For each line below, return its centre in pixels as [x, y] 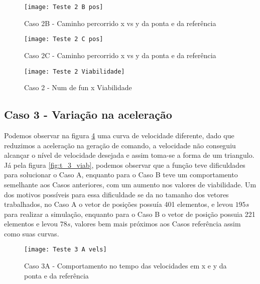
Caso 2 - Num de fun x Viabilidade [78, 87]
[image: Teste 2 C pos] [64, 39]
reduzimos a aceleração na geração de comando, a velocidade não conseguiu [120, 145]
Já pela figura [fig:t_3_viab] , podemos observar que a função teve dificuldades [125, 165]
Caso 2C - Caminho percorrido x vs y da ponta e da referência [120, 55]
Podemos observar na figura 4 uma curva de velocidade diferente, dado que [119, 135]
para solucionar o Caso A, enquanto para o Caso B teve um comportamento [121, 175]
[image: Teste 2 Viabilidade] [75, 71]
